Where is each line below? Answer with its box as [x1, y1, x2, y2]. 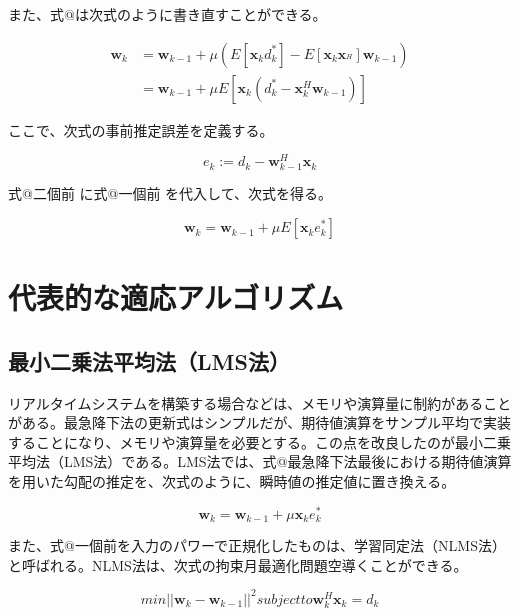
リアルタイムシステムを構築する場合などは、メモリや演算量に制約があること [8, 392, 512, 413]
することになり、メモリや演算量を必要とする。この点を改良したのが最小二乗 [8, 431, 512, 452]
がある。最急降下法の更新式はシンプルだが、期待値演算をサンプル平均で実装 [8, 412, 511, 433]
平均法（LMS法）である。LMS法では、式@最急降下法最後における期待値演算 [8, 451, 512, 472]
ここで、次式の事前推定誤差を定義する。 [8, 119, 274, 140]
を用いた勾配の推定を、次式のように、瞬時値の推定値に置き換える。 [8, 471, 456, 492]
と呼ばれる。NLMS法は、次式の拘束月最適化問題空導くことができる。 [8, 554, 468, 575]
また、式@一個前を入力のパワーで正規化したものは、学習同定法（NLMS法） [8, 535, 506, 556]
